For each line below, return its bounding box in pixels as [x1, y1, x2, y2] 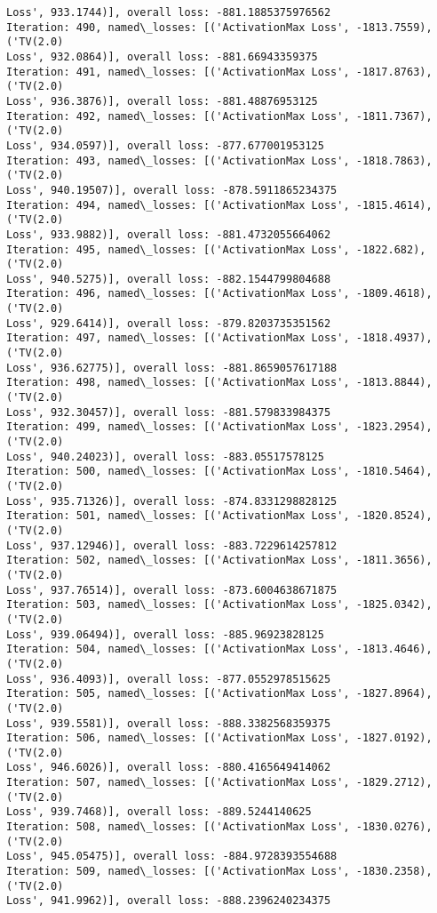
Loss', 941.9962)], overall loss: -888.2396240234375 [6, 894, 331, 908]
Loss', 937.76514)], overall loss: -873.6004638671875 [6, 583, 338, 597]
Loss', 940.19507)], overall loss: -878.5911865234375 [6, 183, 338, 196]
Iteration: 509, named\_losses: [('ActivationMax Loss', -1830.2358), [6, 865, 433, 878]
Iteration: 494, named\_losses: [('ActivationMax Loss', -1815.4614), [6, 198, 433, 212]
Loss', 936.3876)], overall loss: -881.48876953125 [6, 94, 318, 108]
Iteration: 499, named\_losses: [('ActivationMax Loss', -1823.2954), [6, 420, 433, 434]
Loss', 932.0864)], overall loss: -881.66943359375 [6, 50, 318, 63]
